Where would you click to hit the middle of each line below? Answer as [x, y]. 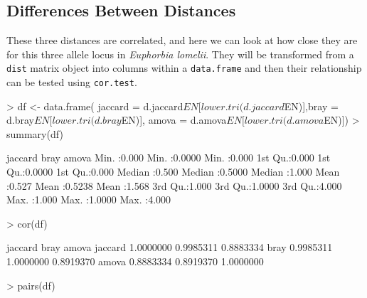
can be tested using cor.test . [72, 82]
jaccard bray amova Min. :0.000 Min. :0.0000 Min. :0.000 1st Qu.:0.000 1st [169, 158]
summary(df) [35, 133]
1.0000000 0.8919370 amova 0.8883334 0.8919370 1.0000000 [135, 261]
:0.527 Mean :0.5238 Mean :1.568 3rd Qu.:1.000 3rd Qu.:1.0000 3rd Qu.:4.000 [174, 185]
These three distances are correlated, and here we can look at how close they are [182, 40]
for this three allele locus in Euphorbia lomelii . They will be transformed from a [180, 54]
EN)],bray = [311, 106]
